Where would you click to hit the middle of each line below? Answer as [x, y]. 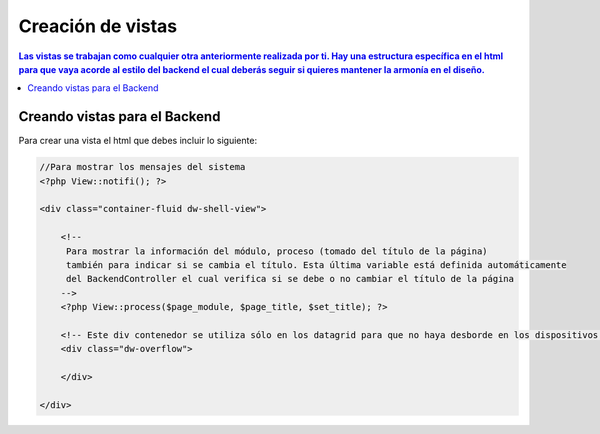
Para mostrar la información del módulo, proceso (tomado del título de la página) [277, 251]
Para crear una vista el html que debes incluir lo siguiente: [138, 141]
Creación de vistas [98, 26]
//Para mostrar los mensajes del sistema [142, 167]
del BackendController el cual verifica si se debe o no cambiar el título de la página [290, 279]
